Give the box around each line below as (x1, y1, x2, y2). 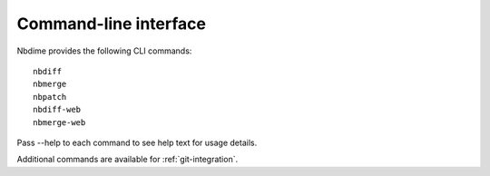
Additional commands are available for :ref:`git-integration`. (16, 154, 239, 165)
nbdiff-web (33, 104, 82, 115)
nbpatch (33, 92, 67, 102)
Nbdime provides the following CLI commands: (16, 45, 192, 56)
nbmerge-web (33, 117, 86, 127)
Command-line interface (16, 14, 206, 34)
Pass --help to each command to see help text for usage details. (16, 137, 258, 148)
